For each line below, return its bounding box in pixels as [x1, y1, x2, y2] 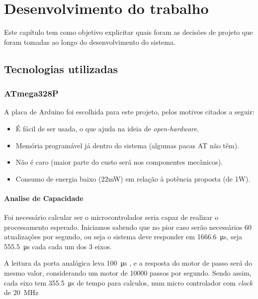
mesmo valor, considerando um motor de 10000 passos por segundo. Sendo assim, [4, 268, 252, 278]
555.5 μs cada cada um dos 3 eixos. [4, 241, 112, 251]
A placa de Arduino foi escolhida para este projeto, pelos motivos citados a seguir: [4, 106, 255, 117]
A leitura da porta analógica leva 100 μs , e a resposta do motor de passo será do [4, 258, 252, 268]
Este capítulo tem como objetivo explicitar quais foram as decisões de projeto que [4, 27, 253, 37]
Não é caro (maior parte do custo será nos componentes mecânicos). [15, 157, 223, 167]
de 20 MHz [4, 287, 39, 298]
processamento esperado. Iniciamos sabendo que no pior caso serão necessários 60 [4, 221, 252, 232]
